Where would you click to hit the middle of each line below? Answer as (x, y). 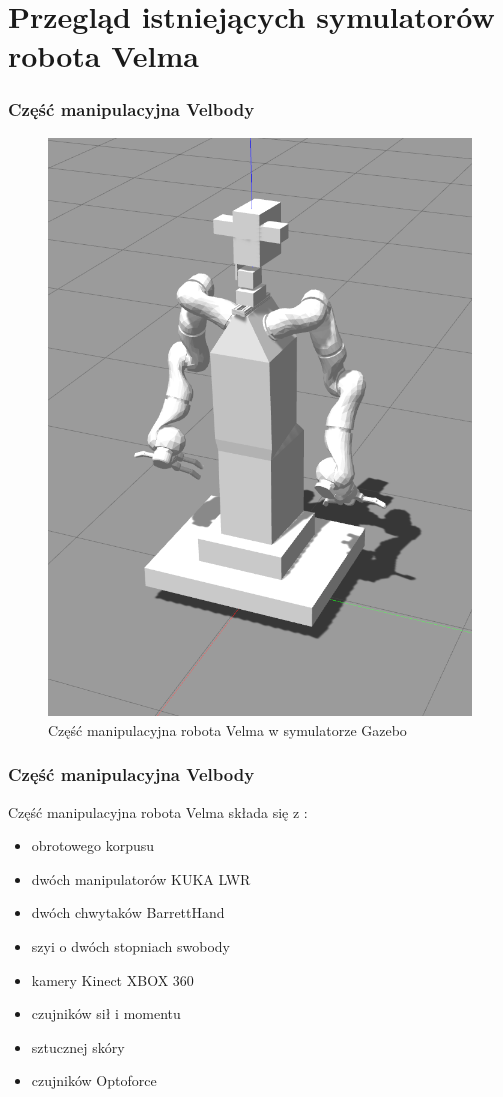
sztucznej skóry (78, 1046)
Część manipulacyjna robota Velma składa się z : (158, 811)
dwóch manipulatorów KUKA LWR (141, 878)
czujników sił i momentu (106, 1013)
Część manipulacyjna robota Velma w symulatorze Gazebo (227, 729)
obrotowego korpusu (93, 845)
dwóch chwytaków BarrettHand (128, 912)
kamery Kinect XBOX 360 (112, 979)
